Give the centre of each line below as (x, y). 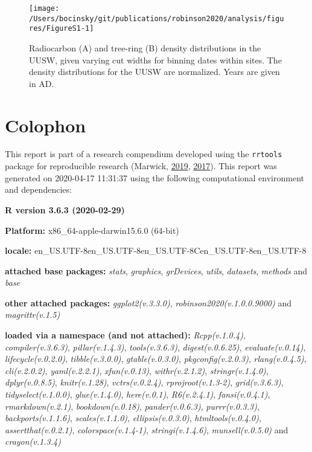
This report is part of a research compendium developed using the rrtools (144, 154)
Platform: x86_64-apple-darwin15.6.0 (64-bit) (92, 230)
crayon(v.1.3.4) (33, 441)
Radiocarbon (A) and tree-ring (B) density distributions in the (145, 47)
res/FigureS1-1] (62, 29)
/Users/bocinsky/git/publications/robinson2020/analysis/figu (157, 18)
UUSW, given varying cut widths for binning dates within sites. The (155, 60)
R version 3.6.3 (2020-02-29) (65, 209)
